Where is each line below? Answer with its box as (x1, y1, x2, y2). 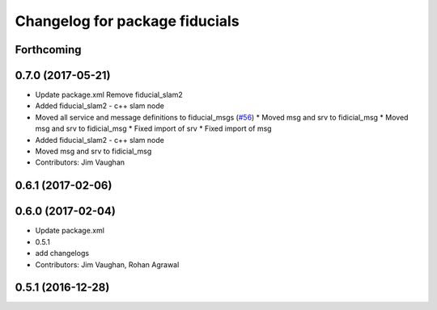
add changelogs (35, 249, 89, 258)
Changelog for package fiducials (15, 12, 240, 30)
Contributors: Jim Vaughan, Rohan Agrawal (35, 259, 180, 270)
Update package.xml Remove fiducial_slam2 (35, 90, 184, 100)
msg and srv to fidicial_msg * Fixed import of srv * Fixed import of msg (35, 124, 272, 133)
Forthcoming (15, 43, 82, 57)
